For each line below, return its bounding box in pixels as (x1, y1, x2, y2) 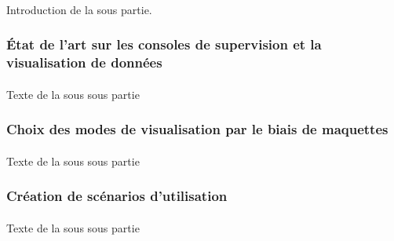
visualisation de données (6, 53, 162, 72)
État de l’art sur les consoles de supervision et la (6, 35, 322, 54)
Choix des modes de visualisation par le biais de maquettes (6, 119, 389, 139)
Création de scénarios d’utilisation (6, 186, 228, 206)
